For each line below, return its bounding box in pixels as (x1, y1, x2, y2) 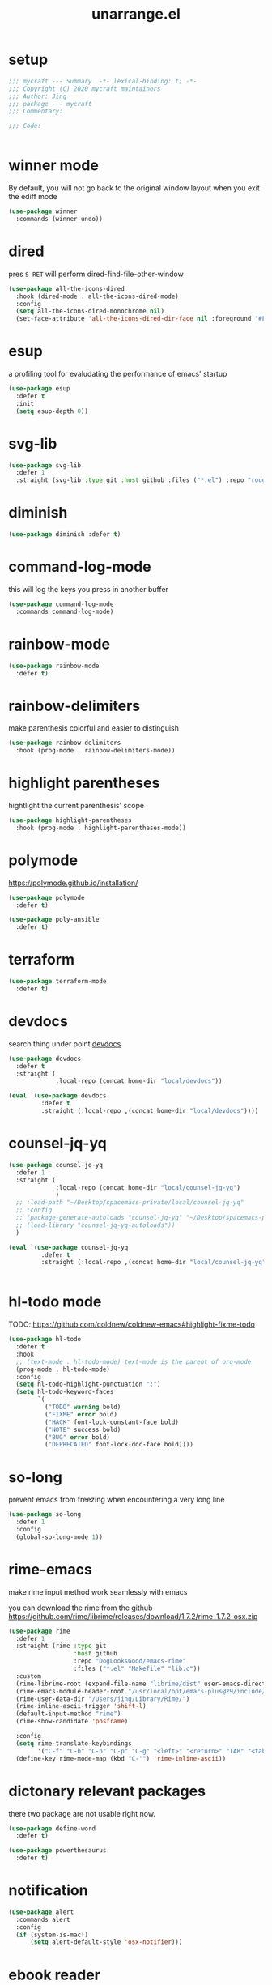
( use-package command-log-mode (8, 600, 114, 608)
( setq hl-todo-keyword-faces (15, 1388, 114, 1396)
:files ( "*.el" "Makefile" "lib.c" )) (73, 1665, 201, 1673)
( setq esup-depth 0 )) (15, 407, 89, 415)
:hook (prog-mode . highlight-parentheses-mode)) (15, 824, 186, 832)
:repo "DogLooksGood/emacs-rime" (73, 1657, 186, 1665)
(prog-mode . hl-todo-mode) (15, 1365, 111, 1374)
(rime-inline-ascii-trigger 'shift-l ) (15, 1702, 147, 1710)
